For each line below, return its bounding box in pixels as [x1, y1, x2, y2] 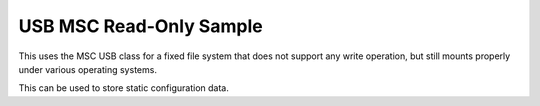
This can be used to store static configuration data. [18, 82, 229, 94]
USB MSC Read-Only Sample [18, 15, 264, 37]
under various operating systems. [18, 63, 157, 75]
